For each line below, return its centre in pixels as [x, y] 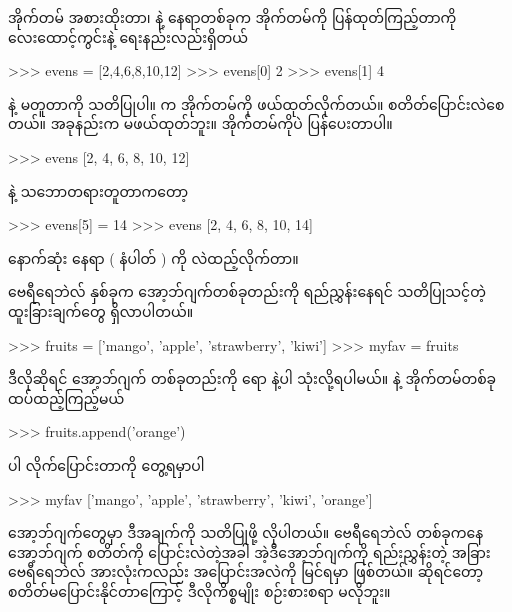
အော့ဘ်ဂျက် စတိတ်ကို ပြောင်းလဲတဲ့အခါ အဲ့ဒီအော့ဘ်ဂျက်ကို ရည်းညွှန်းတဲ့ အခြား [249, 551]
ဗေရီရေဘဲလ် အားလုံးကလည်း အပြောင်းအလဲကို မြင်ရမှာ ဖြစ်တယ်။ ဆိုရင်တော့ [246, 571]
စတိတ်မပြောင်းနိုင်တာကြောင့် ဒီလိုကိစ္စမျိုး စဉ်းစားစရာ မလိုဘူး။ [199, 590]
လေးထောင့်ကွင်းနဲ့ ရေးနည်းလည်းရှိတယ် [128, 36]
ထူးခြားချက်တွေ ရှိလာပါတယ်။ [101, 310]
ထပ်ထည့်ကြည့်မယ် [66, 397]
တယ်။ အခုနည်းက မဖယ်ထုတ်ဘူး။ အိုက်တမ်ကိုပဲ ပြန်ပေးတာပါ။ [200, 123]
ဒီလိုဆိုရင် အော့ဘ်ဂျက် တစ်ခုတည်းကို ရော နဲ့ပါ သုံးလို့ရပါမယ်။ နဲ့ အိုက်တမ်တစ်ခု [252, 378]
